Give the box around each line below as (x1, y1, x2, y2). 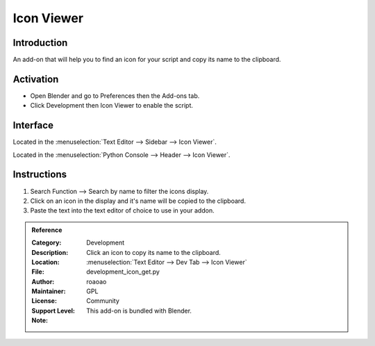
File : (31, 267, 44, 276)
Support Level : (31, 306, 76, 315)
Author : (31, 277, 55, 286)
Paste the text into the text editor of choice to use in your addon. (30, 206, 215, 215)
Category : (31, 238, 62, 247)
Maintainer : (31, 287, 66, 295)
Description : (31, 248, 69, 256)
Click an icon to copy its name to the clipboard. (86, 248, 222, 256)
